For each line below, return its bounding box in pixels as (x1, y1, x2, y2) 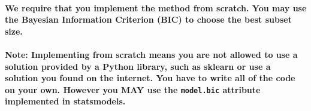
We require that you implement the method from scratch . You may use (5, 1, 307, 14)
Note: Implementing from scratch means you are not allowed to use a (5, 48, 298, 60)
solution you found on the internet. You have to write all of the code (5, 72, 295, 84)
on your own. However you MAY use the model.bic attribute (5, 83, 261, 95)
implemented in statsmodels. (5, 95, 126, 107)
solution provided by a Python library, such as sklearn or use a (5, 60, 271, 72)
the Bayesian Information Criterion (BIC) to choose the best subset (5, 13, 292, 26)
